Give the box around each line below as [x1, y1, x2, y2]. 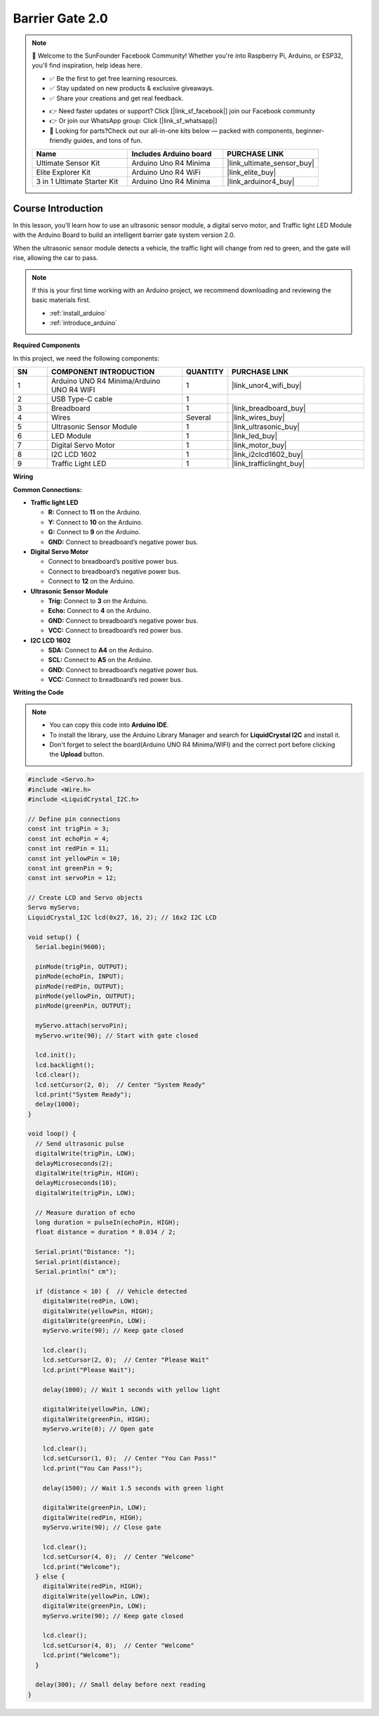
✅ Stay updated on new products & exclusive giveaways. [49, 84, 214, 93]
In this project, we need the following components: [13, 354, 159, 362]
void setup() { [27, 933, 80, 941]
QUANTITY [186, 367, 224, 377]
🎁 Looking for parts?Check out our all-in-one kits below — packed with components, [49, 127, 295, 135]
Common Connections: [13, 485, 82, 493]
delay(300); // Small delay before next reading [35, 1681, 206, 1689]
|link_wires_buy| [232, 413, 285, 422]
